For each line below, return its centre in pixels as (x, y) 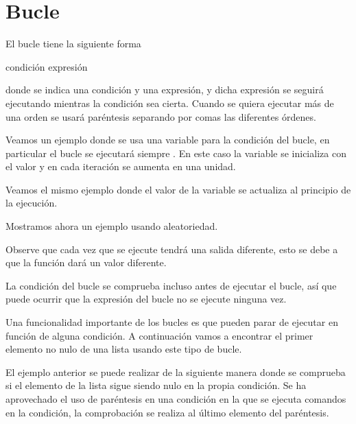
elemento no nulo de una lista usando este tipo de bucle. (124, 349)
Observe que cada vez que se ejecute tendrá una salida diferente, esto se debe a (172, 249)
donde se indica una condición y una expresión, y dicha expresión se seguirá (165, 90)
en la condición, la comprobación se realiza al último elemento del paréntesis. (167, 412)
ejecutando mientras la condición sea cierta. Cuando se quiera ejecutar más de (170, 103)
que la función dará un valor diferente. (86, 262)
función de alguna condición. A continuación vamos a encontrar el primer (159, 335)
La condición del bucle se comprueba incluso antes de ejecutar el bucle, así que (171, 285)
